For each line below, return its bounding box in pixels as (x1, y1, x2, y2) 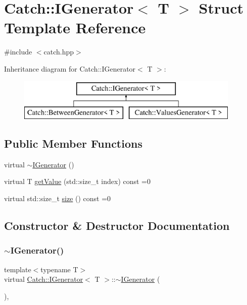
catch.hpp (43, 46, 74, 57)
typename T (40, 264, 78, 274)
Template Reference (4, 17, 146, 38)
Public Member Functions (4, 136, 142, 151)
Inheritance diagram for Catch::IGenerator (4, 63, 136, 74)
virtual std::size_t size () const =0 (4, 193, 111, 204)
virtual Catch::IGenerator (4, 274, 83, 284)
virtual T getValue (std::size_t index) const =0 (4, 176, 151, 187)
